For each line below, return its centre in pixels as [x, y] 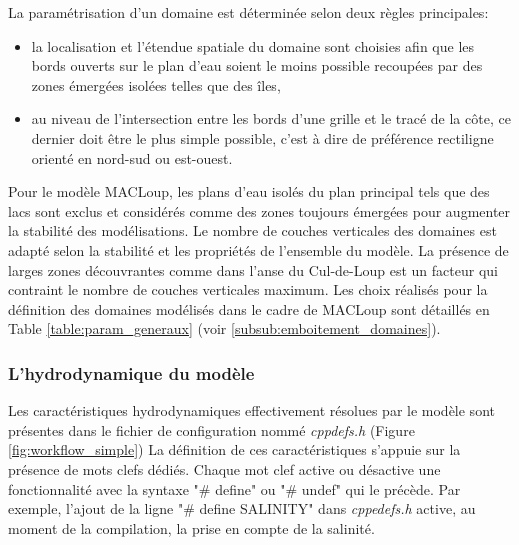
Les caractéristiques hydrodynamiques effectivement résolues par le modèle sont [251, 410]
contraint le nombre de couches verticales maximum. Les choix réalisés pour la [248, 289]
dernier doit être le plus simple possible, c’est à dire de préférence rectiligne [262, 137]
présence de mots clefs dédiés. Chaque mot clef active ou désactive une [224, 468]
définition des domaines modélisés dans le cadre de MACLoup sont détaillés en [249, 308]
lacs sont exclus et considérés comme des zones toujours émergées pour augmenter [259, 210]
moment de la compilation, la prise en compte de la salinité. [191, 527]
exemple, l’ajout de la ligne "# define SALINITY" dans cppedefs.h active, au [242, 508]
